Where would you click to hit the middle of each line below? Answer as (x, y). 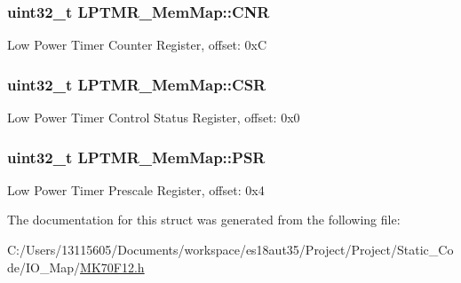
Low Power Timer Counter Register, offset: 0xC (137, 45)
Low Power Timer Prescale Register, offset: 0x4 (136, 189)
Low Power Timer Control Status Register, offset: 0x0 (154, 118)
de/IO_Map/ (44, 267)
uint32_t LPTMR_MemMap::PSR (136, 157)
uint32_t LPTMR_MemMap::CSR (137, 84)
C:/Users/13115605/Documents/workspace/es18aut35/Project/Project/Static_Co (230, 250)
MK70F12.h (112, 267)
